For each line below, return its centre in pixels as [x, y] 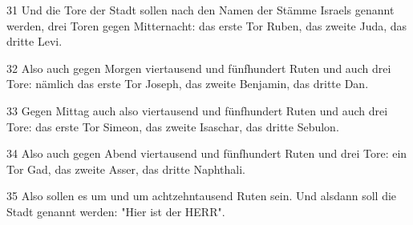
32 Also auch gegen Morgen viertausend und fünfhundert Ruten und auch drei [199, 68]
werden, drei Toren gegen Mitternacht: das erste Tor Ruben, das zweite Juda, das [207, 25]
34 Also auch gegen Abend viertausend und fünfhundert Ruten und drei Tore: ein [207, 153]
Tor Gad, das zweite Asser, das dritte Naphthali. [126, 169]
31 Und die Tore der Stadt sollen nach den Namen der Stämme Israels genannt [200, 10]
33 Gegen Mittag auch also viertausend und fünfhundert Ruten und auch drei [197, 110]
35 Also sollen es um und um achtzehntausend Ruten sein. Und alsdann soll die [202, 196]
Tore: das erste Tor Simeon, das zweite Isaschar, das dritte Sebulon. [173, 126]
